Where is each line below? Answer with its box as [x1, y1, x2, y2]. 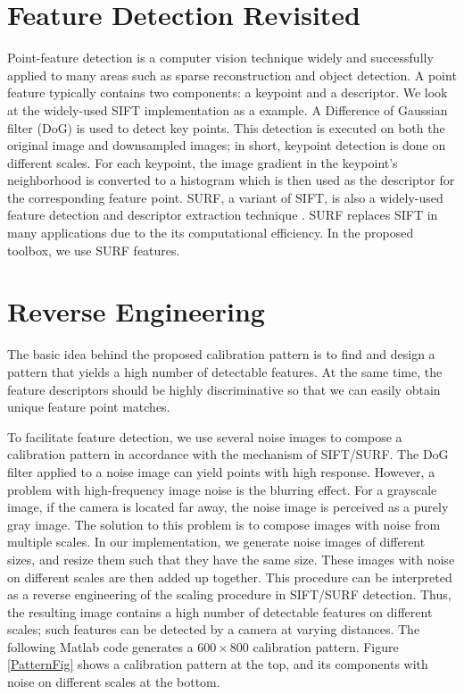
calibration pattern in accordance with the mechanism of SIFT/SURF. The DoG [7, 445, 449, 464]
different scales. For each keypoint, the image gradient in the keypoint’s [7, 153, 398, 171]
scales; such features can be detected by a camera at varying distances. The [7, 620, 420, 639]
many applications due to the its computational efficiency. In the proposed [7, 223, 414, 242]
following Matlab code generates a [7, 637, 194, 656]
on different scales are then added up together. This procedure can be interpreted [7, 567, 452, 586]
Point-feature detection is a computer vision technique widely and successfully [7, 48, 434, 67]
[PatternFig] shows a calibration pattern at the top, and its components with [7, 655, 428, 673]
